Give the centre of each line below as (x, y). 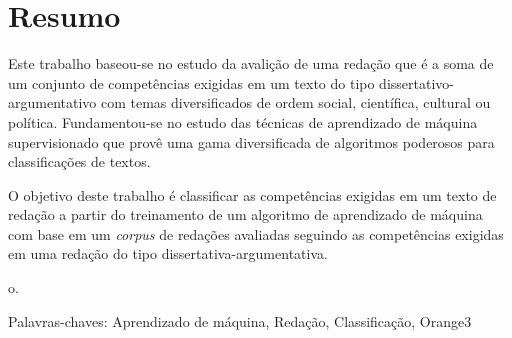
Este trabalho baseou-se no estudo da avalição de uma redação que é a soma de (251, 63)
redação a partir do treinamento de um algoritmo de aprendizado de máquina (245, 214)
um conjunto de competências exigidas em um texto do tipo (191, 82)
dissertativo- (416, 82)
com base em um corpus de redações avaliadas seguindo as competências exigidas (256, 233)
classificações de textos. (79, 161)
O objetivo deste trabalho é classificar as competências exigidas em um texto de (252, 194)
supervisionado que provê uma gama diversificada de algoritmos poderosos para (251, 141)
